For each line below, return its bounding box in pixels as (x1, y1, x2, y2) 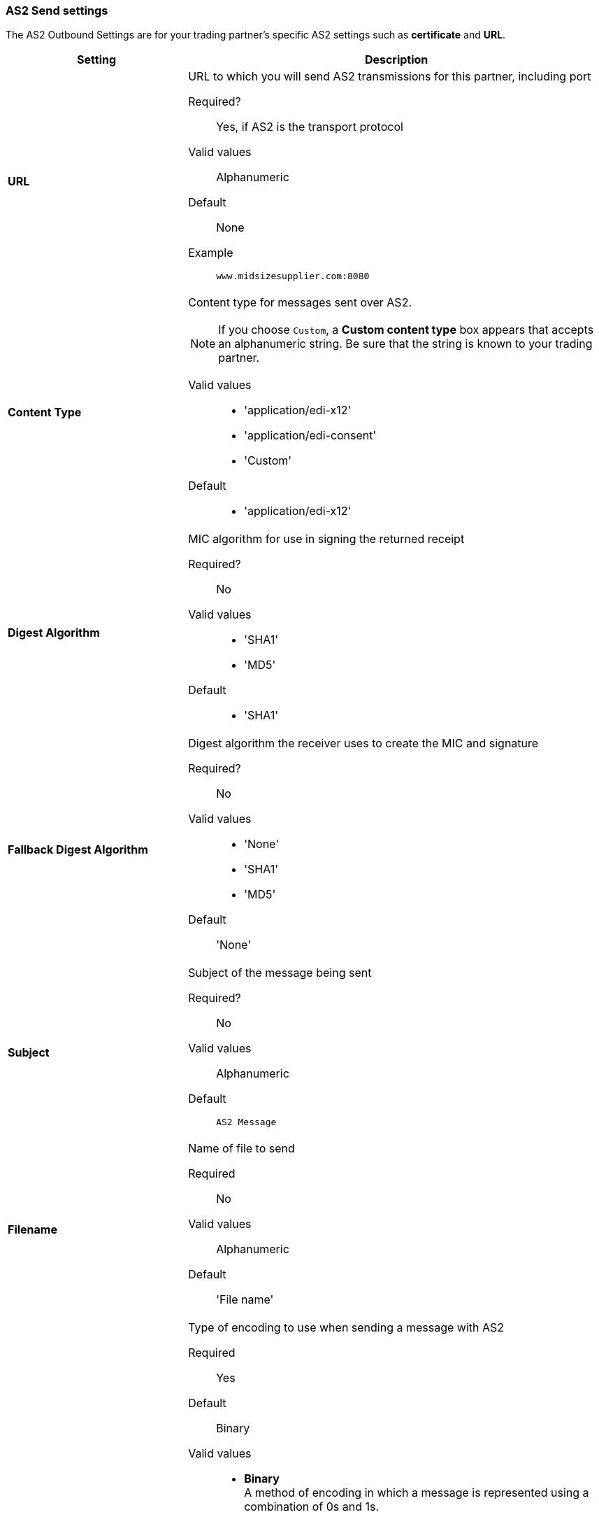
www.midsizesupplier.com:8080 (216, 271, 370, 282)
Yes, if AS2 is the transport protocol (216, 120, 403, 134)
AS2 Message (216, 1117, 277, 1128)
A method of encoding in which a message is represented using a (244, 1486, 589, 1500)
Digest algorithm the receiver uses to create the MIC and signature (188, 736, 539, 751)
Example (188, 246, 233, 260)
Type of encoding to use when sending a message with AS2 (188, 1320, 505, 1335)
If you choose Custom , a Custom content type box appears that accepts (218, 323, 594, 337)
